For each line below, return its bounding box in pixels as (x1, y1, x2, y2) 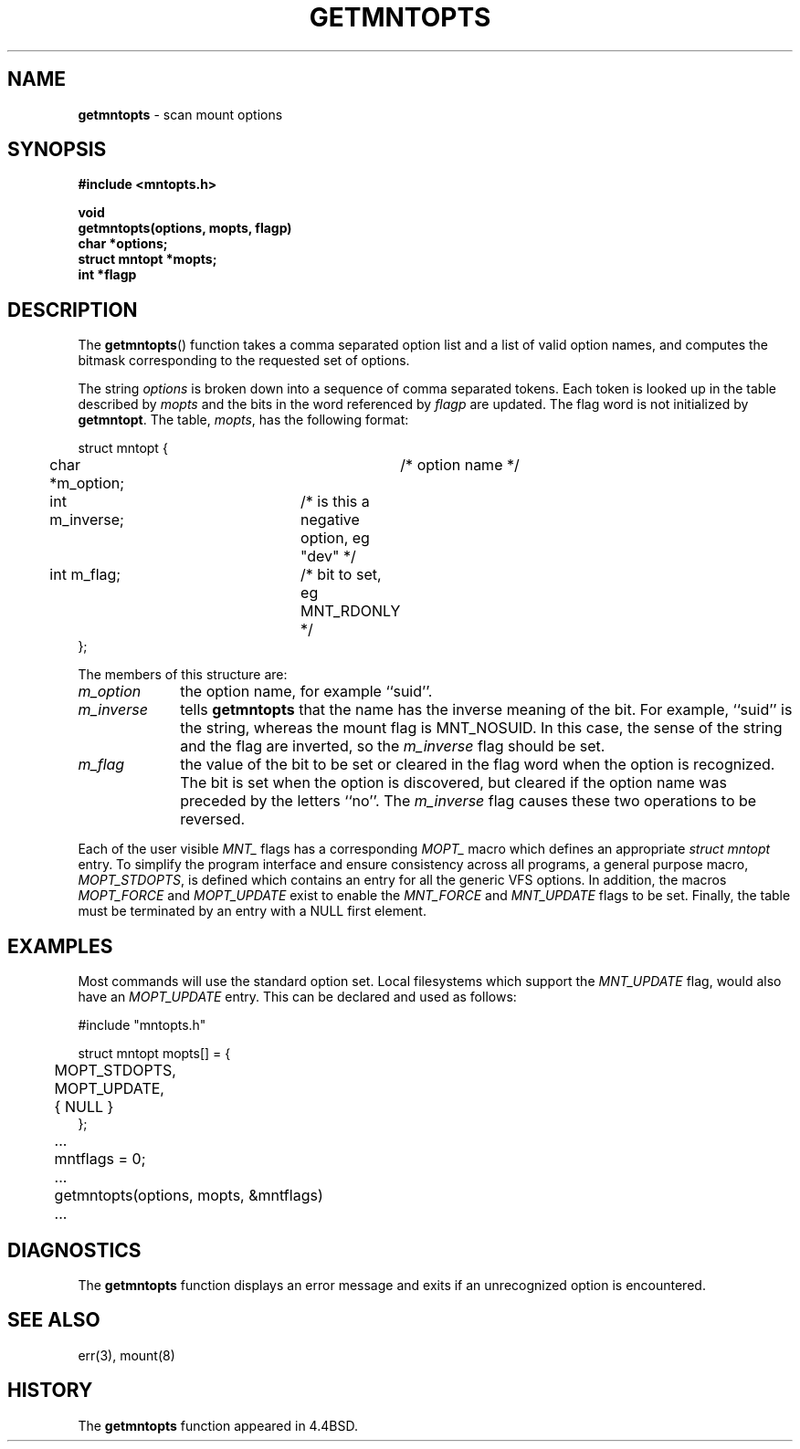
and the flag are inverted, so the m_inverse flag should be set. (180, 737, 605, 756)
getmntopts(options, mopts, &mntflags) (54, 1186, 323, 1205)
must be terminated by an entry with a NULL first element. (78, 903, 426, 919)
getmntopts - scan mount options (78, 106, 283, 122)
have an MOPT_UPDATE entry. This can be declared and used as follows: (78, 989, 517, 1005)
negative (300, 510, 360, 530)
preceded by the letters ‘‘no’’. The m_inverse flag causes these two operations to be (180, 792, 757, 811)
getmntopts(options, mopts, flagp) (78, 220, 292, 236)
